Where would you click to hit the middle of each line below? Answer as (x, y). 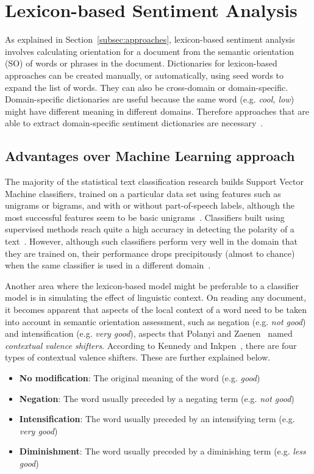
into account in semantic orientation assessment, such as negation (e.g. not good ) (155, 321)
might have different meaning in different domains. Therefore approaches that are (157, 111)
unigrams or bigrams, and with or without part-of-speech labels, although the (150, 205)
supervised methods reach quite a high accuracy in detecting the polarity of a (150, 229)
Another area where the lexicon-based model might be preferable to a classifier (152, 285)
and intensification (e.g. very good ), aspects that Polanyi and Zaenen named (149, 333)
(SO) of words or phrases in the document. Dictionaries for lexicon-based (141, 63)
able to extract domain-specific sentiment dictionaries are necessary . (134, 123)
